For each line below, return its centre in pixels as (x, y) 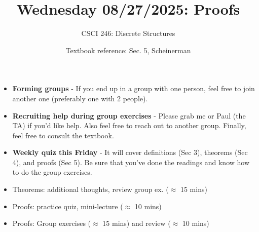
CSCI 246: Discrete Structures (128, 33)
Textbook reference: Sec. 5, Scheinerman (128, 50)
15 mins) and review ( (137, 223)
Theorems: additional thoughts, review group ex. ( (90, 189)
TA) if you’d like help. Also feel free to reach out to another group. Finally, (129, 125)
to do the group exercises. (52, 172)
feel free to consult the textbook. (63, 135)
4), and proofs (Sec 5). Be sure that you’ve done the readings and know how (131, 162)
